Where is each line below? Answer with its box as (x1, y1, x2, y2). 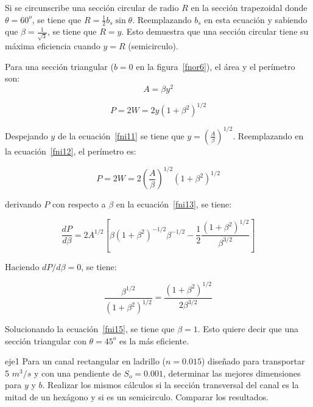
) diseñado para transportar (202, 355, 305, 367)
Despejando (5, 129, 48, 142)
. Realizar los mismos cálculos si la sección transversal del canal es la (42, 378, 299, 391)
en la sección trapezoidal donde (191, 1, 308, 13)
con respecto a (52, 198, 106, 210)
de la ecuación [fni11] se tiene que (57, 129, 185, 142)
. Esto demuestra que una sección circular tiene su (121, 25, 309, 38)
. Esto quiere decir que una (197, 322, 299, 335)
